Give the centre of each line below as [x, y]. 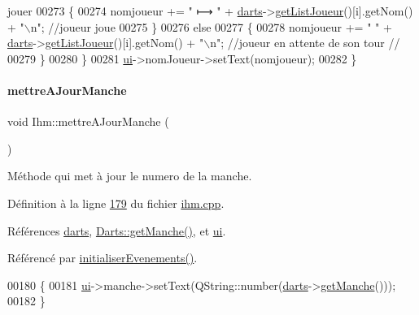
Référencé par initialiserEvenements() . [103, 258]
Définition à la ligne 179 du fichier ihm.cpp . [116, 203]
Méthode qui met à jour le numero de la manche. [130, 176]
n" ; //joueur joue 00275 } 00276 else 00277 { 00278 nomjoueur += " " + [211, 26]
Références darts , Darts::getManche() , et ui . [117, 230]
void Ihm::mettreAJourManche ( [88, 121]
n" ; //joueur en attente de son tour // [305, 43]
